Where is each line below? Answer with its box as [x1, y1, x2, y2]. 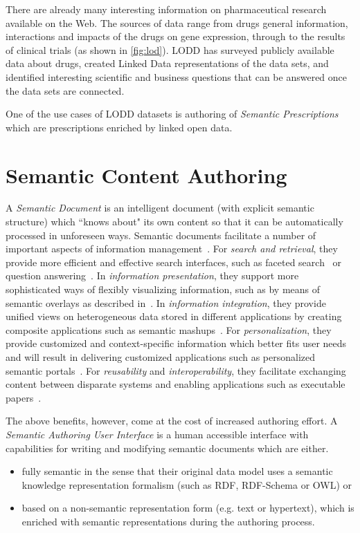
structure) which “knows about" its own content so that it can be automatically [6, 214, 343, 229]
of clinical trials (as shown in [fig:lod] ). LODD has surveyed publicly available [6, 42, 334, 57]
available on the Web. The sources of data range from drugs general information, [6, 15, 348, 30]
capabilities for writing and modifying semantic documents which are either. [6, 440, 329, 455]
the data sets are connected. [6, 83, 125, 97]
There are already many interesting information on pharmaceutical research [6, 2, 327, 16]
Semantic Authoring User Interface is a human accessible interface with [6, 427, 309, 441]
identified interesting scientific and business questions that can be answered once [6, 69, 348, 84]
